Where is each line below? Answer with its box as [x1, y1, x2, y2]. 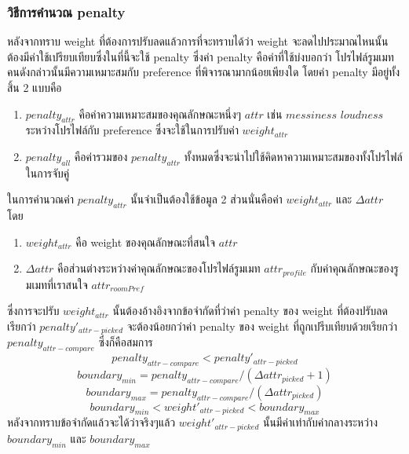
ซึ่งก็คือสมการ [98, 334, 153, 350]
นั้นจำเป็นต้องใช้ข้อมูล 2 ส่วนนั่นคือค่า [130, 191, 283, 207]
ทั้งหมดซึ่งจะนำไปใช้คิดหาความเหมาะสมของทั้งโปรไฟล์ [184, 148, 403, 164]
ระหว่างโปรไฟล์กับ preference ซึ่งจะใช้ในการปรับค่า [25, 122, 239, 138]
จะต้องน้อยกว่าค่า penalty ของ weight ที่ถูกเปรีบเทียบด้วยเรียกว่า [126, 318, 397, 334]
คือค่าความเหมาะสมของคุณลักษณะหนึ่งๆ [79, 105, 242, 122]
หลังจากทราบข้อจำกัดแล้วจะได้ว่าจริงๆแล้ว [7, 414, 176, 430]
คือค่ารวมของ [74, 148, 128, 164]
